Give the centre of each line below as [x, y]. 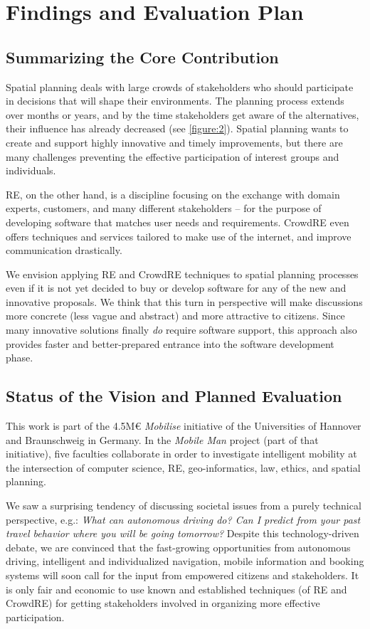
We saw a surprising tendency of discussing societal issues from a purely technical [184, 506]
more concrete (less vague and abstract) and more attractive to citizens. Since [175, 316]
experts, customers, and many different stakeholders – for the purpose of [164, 208]
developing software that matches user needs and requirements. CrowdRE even [178, 222]
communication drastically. [64, 250]
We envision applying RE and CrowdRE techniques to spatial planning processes [182, 274]
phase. [20, 358]
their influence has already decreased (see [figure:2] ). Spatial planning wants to [177, 128]
